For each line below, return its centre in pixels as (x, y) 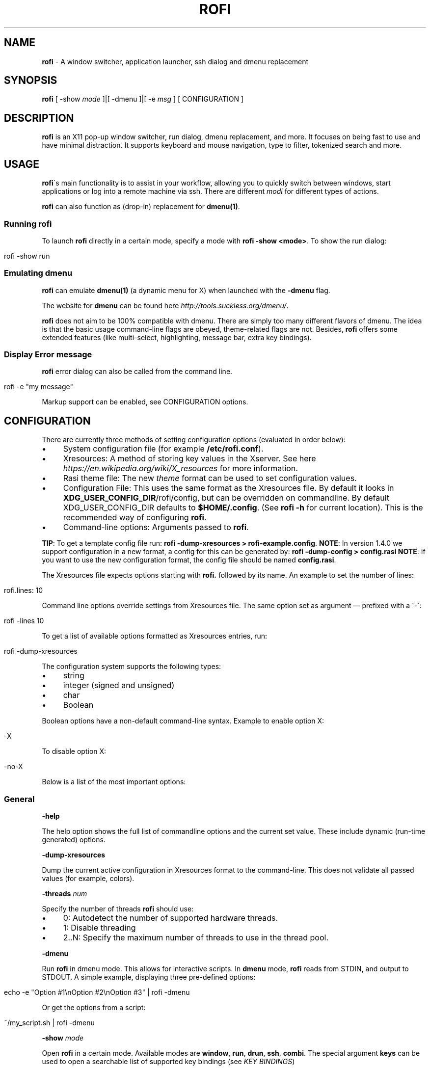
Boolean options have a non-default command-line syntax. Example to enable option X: (183, 721)
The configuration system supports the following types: (132, 667)
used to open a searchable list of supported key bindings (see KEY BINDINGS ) (168, 1061)
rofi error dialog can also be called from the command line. (137, 372)
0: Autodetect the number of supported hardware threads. (171, 918)
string (74, 676)
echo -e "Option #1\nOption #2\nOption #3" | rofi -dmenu (97, 992)
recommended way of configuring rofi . (135, 518)
